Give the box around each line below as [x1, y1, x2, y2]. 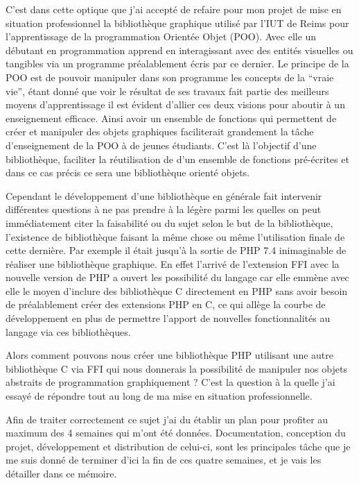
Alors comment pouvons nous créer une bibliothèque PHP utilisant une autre [6, 348, 333, 362]
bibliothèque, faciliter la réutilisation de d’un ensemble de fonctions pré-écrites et [6, 151, 349, 166]
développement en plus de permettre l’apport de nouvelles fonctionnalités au [6, 311, 331, 325]
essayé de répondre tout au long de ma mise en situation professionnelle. [6, 389, 313, 403]
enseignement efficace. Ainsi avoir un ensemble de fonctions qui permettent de [6, 110, 337, 125]
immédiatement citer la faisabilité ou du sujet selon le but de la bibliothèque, [6, 215, 333, 230]
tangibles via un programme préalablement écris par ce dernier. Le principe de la [6, 56, 349, 71]
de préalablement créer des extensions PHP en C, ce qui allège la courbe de [6, 297, 326, 312]
